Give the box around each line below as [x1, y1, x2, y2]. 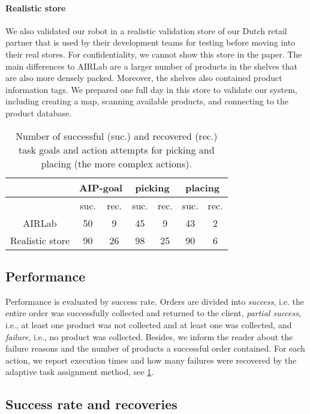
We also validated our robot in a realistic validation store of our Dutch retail [5, 24, 287, 37]
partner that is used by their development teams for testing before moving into [5, 36, 296, 49]
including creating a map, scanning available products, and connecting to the [5, 95, 288, 107]
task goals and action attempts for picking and [19, 142, 215, 157]
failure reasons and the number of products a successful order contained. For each [5, 342, 305, 355]
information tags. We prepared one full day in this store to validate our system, [5, 83, 297, 95]
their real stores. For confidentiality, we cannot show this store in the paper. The [5, 47, 302, 60]
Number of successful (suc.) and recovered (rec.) [16, 128, 218, 143]
